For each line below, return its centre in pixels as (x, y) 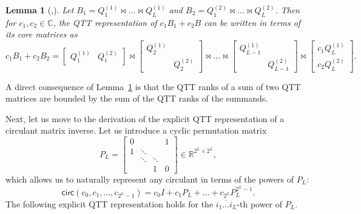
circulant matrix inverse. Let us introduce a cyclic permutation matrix (136, 130)
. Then (288, 10)
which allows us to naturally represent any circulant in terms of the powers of (150, 179)
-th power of (260, 203)
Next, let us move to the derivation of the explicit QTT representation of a (145, 118)
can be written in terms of (252, 22)
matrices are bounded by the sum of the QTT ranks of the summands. (137, 98)
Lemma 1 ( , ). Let (40, 10)
